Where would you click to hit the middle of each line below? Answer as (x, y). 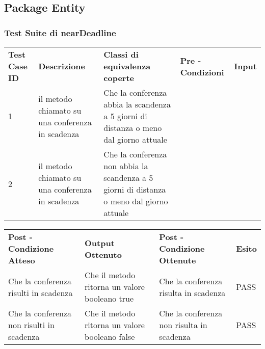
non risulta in (183, 325)
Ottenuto (103, 254)
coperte (119, 78)
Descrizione (62, 66)
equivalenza (127, 66)
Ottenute (178, 260)
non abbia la (126, 166)
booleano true (109, 298)
